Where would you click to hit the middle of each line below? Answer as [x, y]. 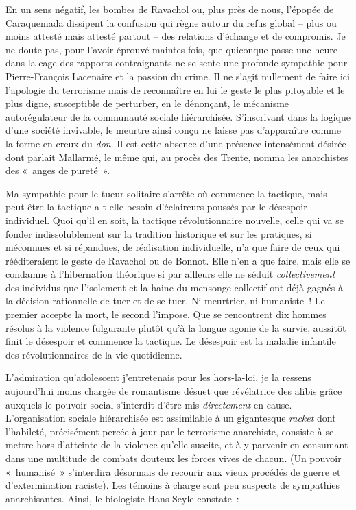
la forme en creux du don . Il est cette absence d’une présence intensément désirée [176, 143]
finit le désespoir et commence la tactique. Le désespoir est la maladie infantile [171, 341]
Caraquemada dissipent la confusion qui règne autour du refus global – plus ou [171, 22]
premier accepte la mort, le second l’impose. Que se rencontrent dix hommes [166, 314]
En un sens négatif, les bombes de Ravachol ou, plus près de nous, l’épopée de [170, 9]
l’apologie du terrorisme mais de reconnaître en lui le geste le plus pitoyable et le [175, 89]
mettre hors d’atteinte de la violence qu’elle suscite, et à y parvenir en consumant [177, 445]
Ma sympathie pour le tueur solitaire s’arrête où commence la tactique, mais [166, 193]
